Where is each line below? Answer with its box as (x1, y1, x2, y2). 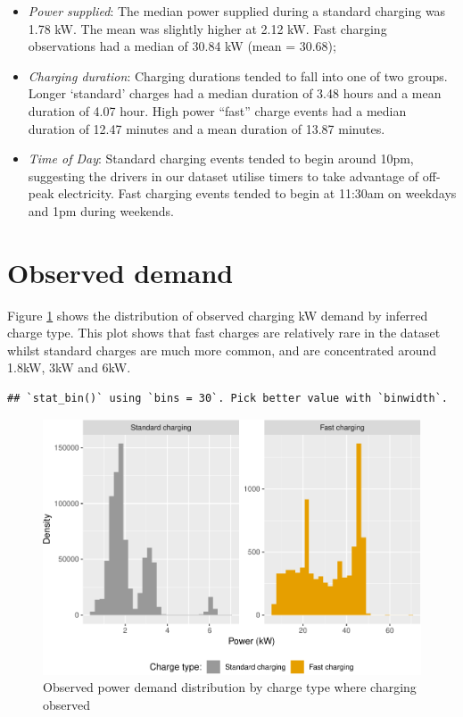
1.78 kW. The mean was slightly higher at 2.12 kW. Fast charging (28, 19, 387, 38)
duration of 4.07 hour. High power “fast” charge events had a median (28, 101, 407, 120)
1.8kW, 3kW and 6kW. (7, 358, 131, 377)
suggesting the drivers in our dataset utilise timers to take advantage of (28, 166, 419, 185)
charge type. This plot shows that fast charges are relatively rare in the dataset (7, 323, 441, 342)
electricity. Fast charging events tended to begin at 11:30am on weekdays (58, 184, 457, 203)
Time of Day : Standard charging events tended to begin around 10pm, (28, 149, 414, 168)
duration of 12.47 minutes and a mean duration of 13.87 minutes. (28, 119, 385, 138)
